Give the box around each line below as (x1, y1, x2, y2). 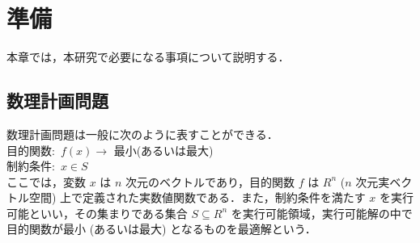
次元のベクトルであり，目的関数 (125, 173, 295, 190)
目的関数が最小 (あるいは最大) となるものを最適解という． (6, 220, 316, 237)
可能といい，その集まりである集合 (6, 204, 188, 221)
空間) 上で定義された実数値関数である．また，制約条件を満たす (28, 189, 366, 206)
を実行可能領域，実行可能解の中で (231, 204, 413, 221)
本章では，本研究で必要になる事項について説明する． (6, 48, 290, 65)
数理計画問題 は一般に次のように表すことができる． (6, 125, 278, 142)
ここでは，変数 (6, 173, 86, 190)
